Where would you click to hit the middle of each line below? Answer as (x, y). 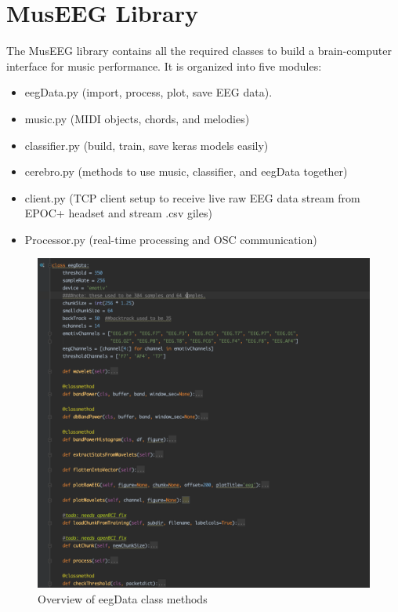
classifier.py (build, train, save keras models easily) (147, 145)
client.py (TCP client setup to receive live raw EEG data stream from (192, 197)
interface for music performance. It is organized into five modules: (164, 66)
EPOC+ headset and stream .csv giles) (118, 213)
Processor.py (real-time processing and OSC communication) (171, 239)
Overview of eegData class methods (123, 598)
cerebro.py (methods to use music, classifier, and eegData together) (186, 171)
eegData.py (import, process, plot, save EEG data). (148, 92)
